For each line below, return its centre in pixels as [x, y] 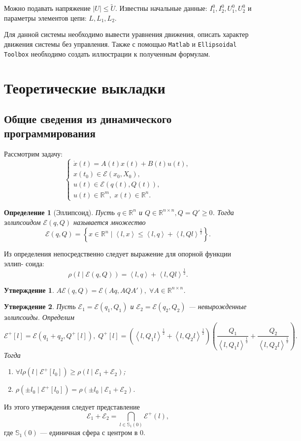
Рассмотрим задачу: [33, 154]
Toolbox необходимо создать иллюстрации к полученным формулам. [107, 53]
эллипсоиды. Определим [39, 317]
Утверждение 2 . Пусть [40, 306]
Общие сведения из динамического [88, 119]
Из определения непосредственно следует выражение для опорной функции [117, 254]
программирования [50, 133]
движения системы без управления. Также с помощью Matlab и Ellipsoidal [120, 44]
